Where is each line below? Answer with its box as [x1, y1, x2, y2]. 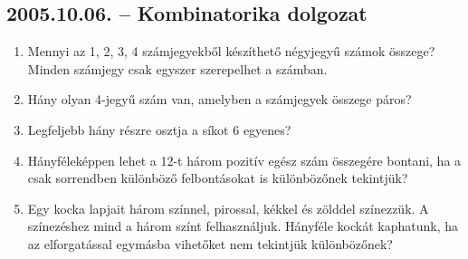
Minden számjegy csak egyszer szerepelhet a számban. [27, 59, 328, 78]
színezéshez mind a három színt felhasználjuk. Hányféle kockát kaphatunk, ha [27, 216, 458, 235]
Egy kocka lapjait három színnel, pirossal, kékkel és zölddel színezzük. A [27, 198, 429, 217]
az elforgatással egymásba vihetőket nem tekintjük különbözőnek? [27, 234, 393, 253]
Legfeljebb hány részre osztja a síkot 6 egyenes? [27, 120, 291, 139]
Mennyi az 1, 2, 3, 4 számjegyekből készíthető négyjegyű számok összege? [27, 42, 435, 61]
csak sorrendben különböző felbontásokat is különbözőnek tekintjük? [27, 168, 408, 187]
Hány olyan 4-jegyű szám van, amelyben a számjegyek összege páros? [27, 90, 412, 109]
